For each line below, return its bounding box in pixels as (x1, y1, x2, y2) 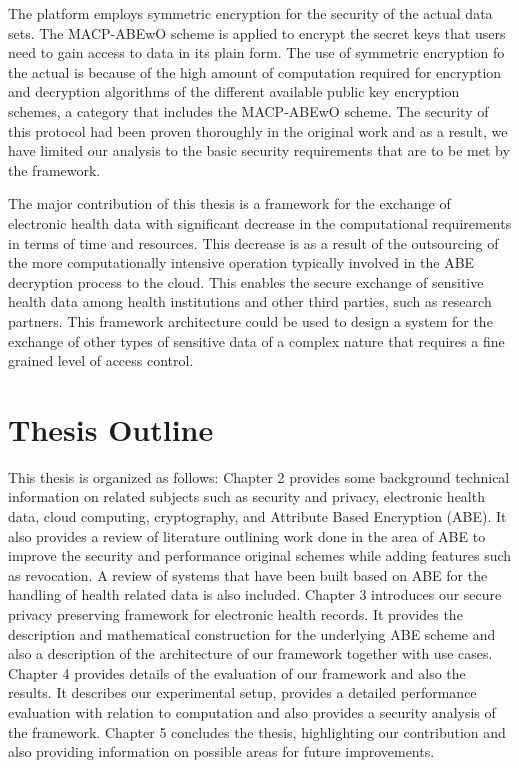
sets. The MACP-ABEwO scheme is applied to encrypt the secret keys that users (8, 22, 506, 43)
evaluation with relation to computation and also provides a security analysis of (8, 701, 496, 722)
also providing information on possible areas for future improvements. (8, 741, 435, 762)
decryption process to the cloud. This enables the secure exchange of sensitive (8, 271, 484, 292)
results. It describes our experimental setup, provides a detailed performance (8, 682, 477, 703)
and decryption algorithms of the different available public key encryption (8, 81, 460, 102)
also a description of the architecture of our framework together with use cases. (8, 643, 493, 664)
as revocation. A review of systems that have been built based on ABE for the (8, 564, 488, 585)
